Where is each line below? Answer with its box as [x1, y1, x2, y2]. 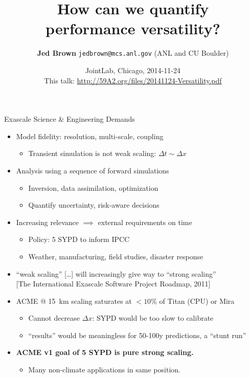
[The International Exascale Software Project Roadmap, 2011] [16, 278, 211, 289]
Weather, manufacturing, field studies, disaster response [28, 251, 203, 261]
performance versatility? [46, 18, 220, 39]
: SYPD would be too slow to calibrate [92, 313, 214, 323]
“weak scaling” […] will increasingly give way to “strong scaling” [16, 268, 216, 279]
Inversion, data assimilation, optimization [28, 182, 158, 193]
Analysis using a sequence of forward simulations [16, 165, 169, 175]
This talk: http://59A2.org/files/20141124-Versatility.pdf [44, 75, 222, 85]
